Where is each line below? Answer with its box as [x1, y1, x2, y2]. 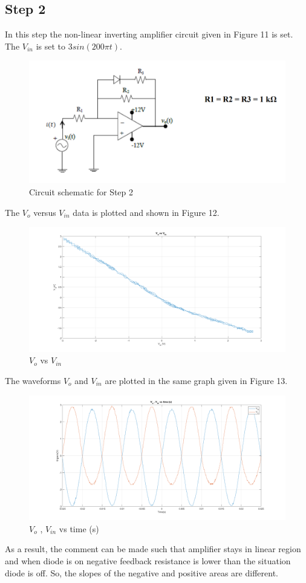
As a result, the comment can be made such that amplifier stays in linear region [5, 542, 301, 555]
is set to [36, 39, 66, 52]
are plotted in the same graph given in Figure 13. [105, 374, 288, 387]
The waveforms [5, 374, 61, 387]
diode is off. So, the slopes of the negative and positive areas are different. [5, 566, 278, 579]
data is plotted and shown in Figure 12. [73, 206, 220, 218]
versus [33, 206, 56, 218]
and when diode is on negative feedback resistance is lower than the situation [5, 555, 291, 567]
